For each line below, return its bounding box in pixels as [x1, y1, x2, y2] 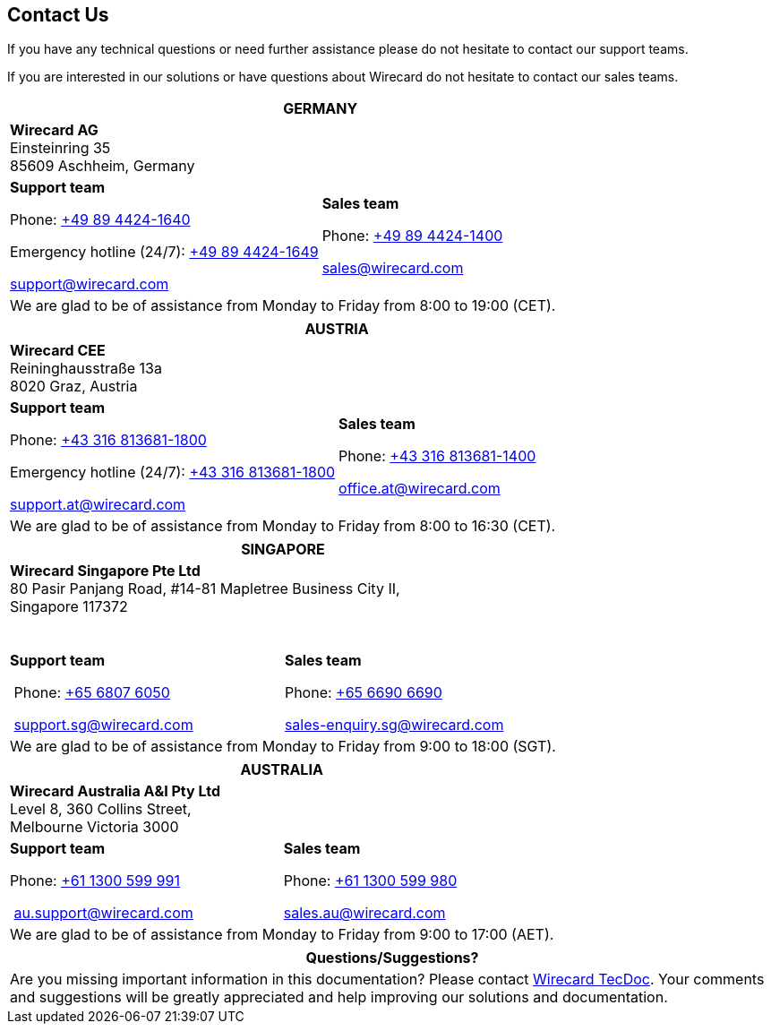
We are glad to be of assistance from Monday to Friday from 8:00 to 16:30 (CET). [10, 517, 556, 536]
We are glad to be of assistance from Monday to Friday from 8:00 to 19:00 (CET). [10, 296, 556, 315]
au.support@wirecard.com [13, 904, 193, 923]
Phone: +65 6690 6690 [284, 683, 442, 702]
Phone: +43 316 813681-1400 [338, 447, 536, 466]
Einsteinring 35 [10, 139, 111, 158]
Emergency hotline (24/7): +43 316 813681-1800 [10, 463, 336, 482]
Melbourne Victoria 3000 [10, 818, 179, 837]
